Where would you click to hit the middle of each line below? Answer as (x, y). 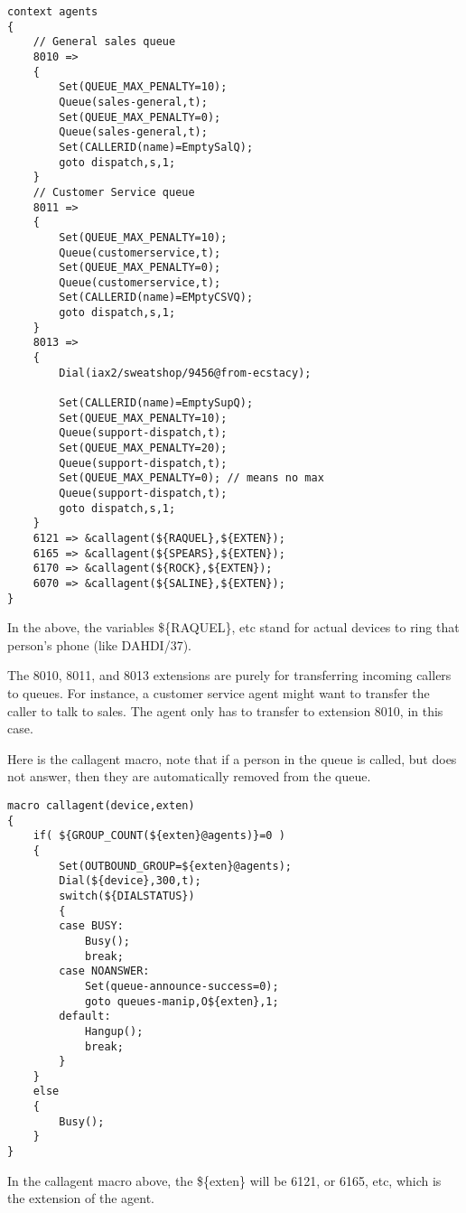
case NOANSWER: (104, 971)
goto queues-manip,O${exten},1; (182, 1001)
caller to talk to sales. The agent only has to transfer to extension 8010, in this (225, 710)
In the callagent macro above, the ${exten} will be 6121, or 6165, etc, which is (224, 1180)
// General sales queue (104, 42)
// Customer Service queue (114, 192)
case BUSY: (91, 926)
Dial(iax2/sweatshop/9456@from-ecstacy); (185, 373)
